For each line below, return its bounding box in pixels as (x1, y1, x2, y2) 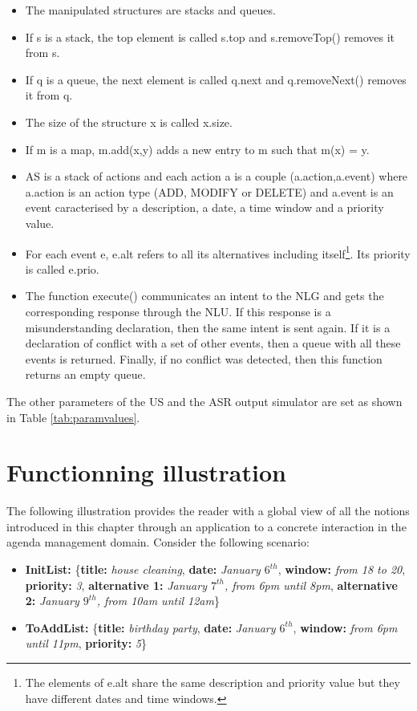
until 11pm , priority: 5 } (25, 635, 148, 652)
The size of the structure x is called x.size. (25, 113, 233, 130)
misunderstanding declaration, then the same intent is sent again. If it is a (25, 319, 391, 335)
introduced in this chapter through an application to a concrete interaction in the (6, 518, 407, 534)
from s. (25, 44, 60, 61)
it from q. (25, 87, 73, 104)
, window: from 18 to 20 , (277, 561, 406, 578)
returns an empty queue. (25, 366, 146, 383)
